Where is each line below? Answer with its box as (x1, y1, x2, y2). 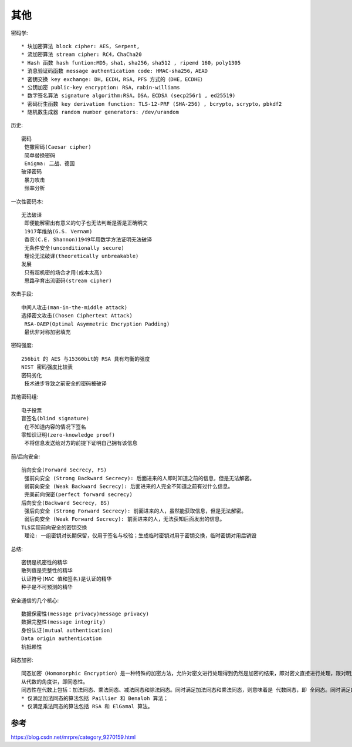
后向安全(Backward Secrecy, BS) (21, 500, 110, 506)
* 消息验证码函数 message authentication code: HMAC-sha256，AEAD (21, 68, 208, 75)
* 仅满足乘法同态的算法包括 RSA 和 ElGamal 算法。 (21, 703, 153, 709)
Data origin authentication (21, 635, 102, 642)
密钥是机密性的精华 (21, 559, 67, 566)
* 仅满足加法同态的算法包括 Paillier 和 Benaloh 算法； (21, 695, 169, 702)
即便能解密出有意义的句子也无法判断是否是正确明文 (24, 220, 148, 226)
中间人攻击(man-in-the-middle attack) (21, 304, 128, 311)
